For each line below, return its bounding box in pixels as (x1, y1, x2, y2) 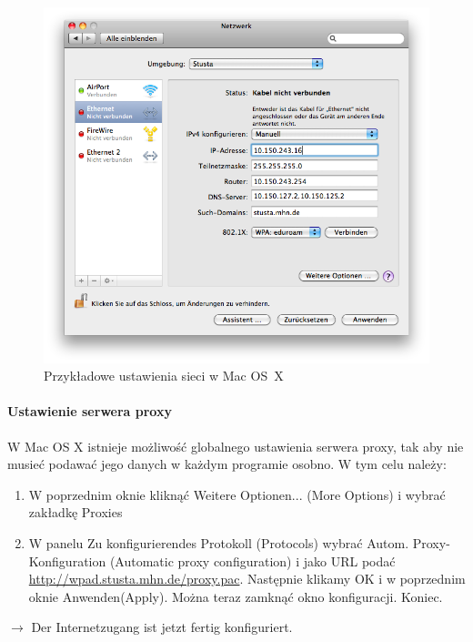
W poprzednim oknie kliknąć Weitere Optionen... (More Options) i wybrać (28, 484, 446, 504)
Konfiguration (28, 551, 106, 570)
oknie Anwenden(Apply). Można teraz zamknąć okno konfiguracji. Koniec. (28, 586, 443, 606)
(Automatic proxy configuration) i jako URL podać (109, 551, 396, 570)
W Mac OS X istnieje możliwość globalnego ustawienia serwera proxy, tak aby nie (7, 436, 464, 455)
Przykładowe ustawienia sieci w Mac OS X (44, 366, 284, 385)
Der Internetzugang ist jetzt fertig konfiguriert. (31, 617, 293, 637)
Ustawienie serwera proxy (7, 402, 172, 421)
